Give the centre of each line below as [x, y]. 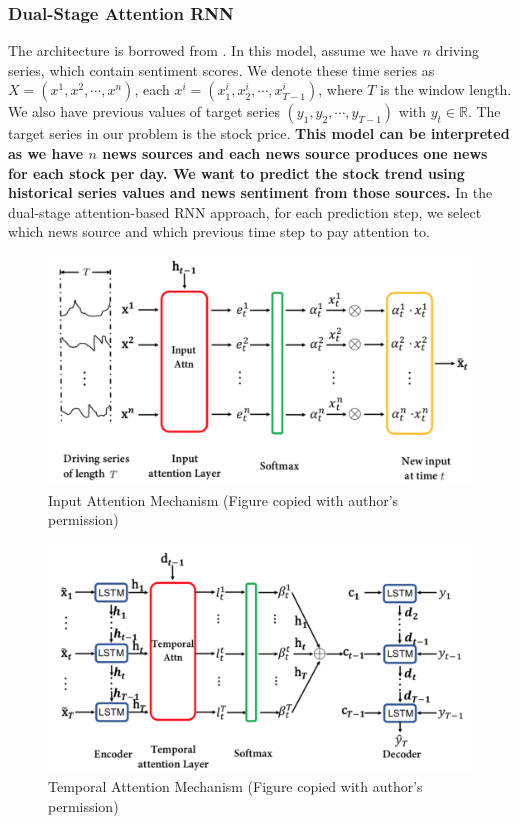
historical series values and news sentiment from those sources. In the [250, 192]
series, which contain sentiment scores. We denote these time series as [221, 69]
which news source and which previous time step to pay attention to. [219, 231]
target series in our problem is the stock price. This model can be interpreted [259, 133]
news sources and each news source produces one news [295, 153]
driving [457, 50]
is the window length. [446, 89]
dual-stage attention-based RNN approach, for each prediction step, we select [245, 211]
